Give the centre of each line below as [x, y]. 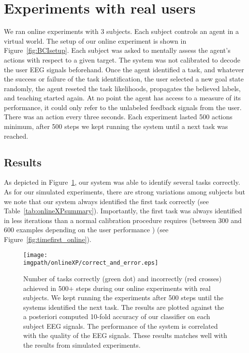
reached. [16, 136]
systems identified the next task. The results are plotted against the [124, 307]
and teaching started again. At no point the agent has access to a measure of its [123, 98]
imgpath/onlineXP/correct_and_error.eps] [91, 263]
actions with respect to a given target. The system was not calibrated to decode [122, 59]
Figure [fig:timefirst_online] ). [48, 239]
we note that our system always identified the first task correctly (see [106, 201]
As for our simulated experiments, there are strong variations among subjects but [124, 192]
